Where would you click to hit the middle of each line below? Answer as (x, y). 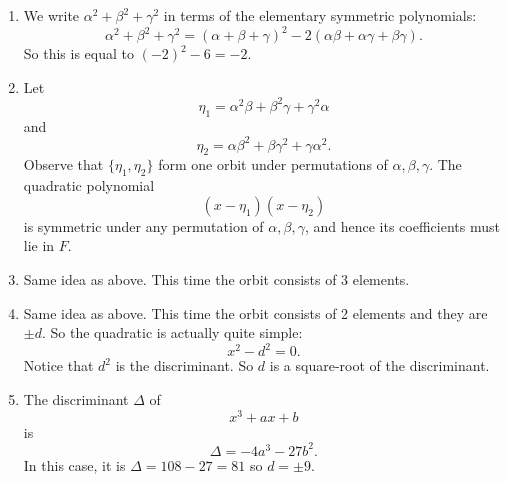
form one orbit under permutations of (273, 164)
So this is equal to (79, 53)
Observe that (63, 164)
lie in (39, 245)
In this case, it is (74, 464)
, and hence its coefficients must (402, 225)
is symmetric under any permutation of (143, 225)
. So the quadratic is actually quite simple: (172, 332)
